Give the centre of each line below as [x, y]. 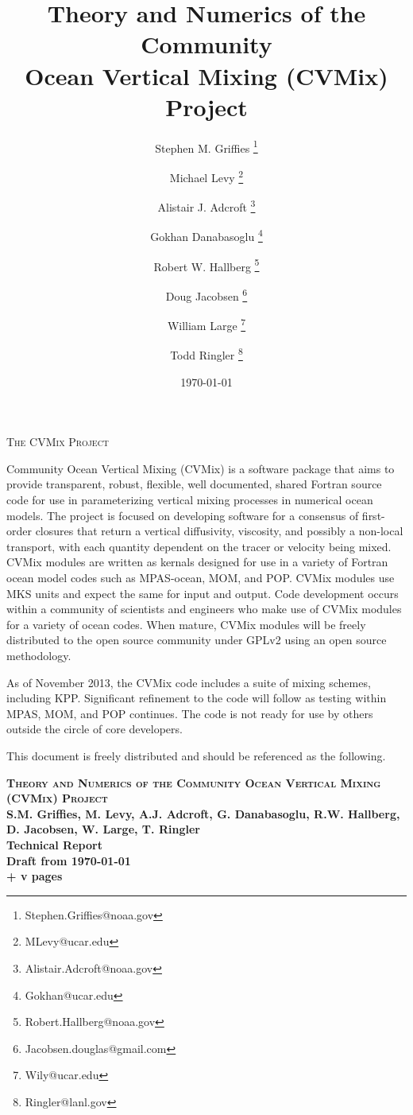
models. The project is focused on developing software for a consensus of [183, 515]
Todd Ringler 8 [206, 354]
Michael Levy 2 [206, 176]
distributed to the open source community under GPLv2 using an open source [197, 640]
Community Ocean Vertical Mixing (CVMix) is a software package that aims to [201, 468]
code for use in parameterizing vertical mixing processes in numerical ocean [190, 500]
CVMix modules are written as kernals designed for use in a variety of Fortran [197, 562]
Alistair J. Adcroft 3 [206, 206]
